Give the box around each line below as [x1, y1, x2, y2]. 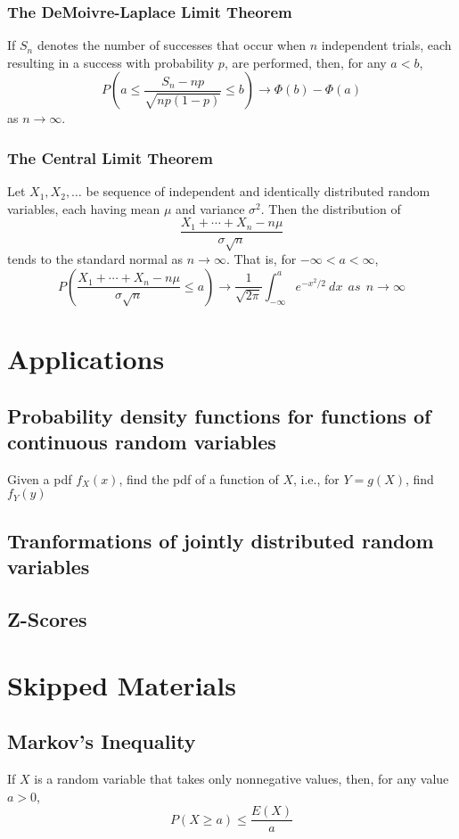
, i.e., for [292, 469, 340, 488]
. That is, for [225, 250, 297, 268]
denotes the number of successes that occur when [37, 36, 306, 54]
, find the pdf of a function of [119, 469, 279, 488]
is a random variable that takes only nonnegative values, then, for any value [34, 769, 449, 787]
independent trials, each [321, 36, 452, 54]
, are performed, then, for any [224, 53, 387, 71]
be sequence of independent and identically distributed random [86, 182, 430, 201]
